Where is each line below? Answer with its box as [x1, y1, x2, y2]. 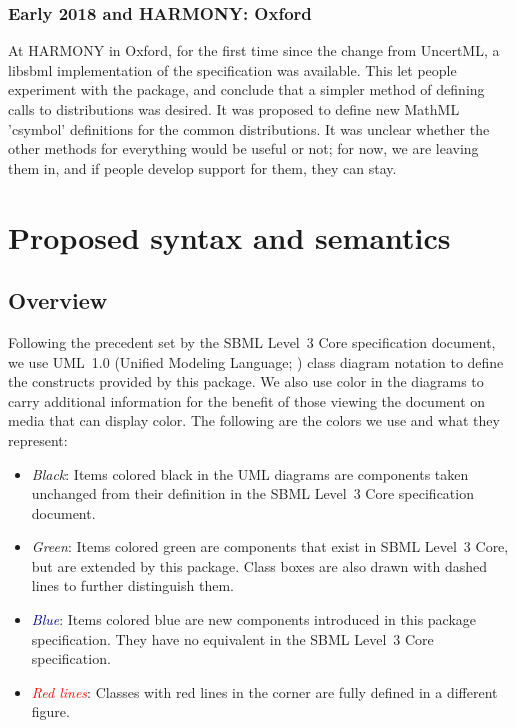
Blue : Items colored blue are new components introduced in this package [31, 609, 477, 630]
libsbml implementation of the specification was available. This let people [8, 59, 457, 80]
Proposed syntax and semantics [8, 216, 451, 257]
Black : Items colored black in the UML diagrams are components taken [31, 463, 469, 484]
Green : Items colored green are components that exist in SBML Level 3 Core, [31, 536, 509, 557]
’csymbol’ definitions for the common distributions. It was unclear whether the [8, 118, 490, 139]
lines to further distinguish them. [31, 575, 234, 596]
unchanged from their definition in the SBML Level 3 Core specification [31, 483, 474, 504]
